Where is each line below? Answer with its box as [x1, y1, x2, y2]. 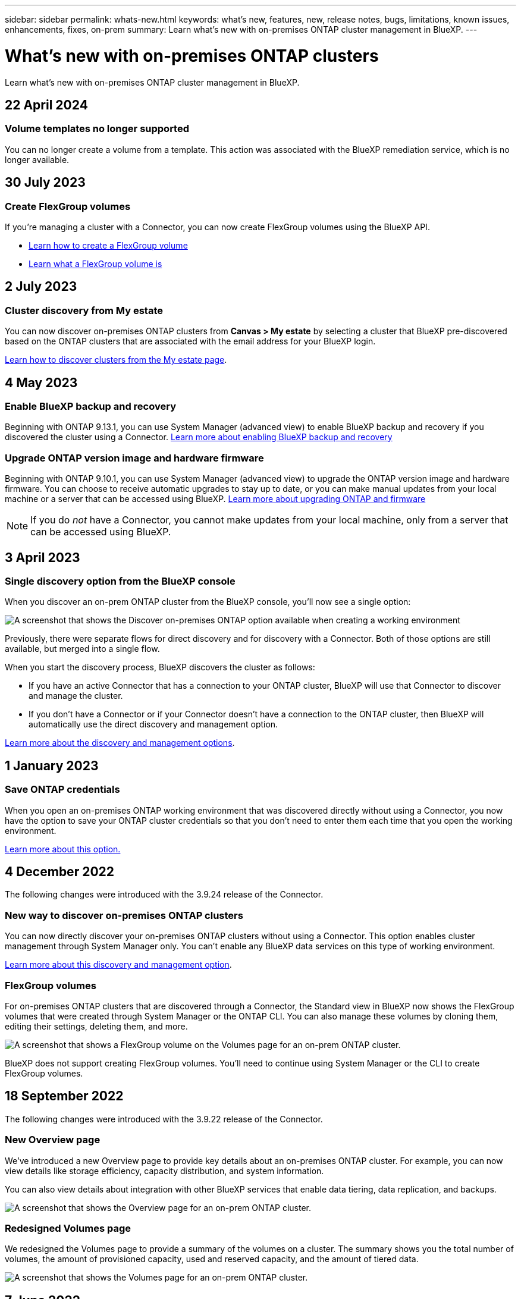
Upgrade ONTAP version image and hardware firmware [5, 451, 264, 464]
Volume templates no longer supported [5, 123, 190, 135]
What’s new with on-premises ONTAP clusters [5, 45, 379, 66]
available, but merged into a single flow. [5, 644, 160, 654]
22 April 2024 [5, 97, 88, 112]
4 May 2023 [5, 375, 78, 390]
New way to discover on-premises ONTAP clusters [5, 909, 243, 921]
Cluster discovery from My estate [5, 304, 163, 316]
